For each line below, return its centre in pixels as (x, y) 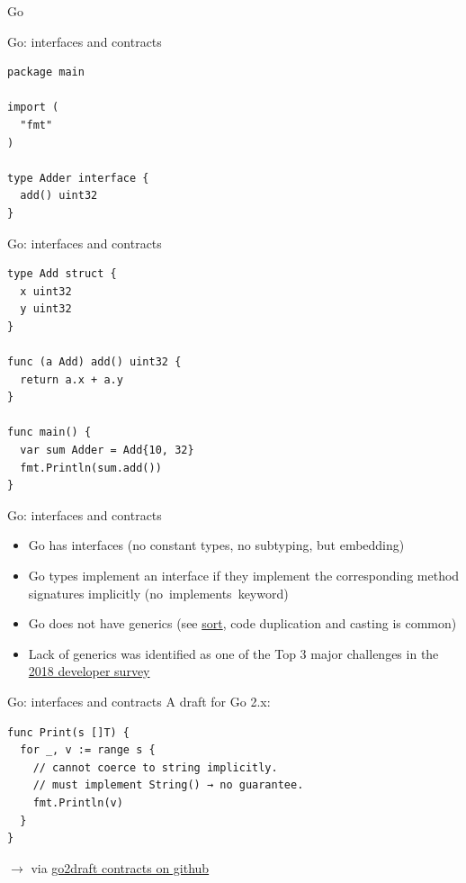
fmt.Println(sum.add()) (91, 468)
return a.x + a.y (72, 379)
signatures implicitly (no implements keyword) (158, 593)
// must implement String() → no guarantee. (168, 785)
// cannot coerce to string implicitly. (155, 767)
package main (46, 72)
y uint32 (46, 309)
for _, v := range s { (88, 750)
